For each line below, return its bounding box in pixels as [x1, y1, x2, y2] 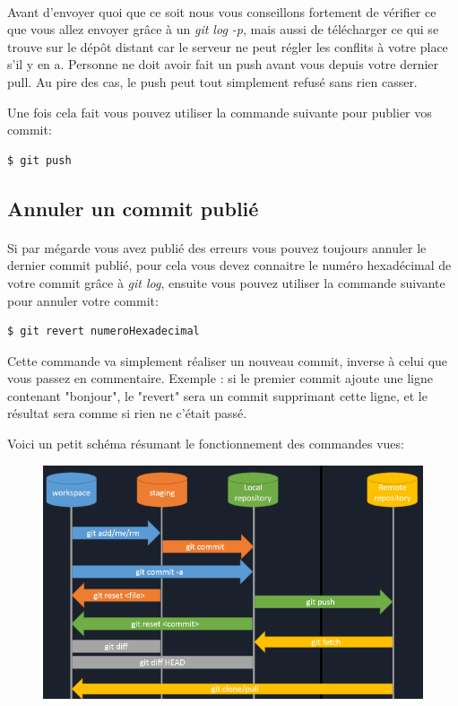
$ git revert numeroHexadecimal [7, 325, 200, 338]
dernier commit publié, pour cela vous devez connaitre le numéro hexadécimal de [7, 256, 452, 275]
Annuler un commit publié [7, 194, 259, 222]
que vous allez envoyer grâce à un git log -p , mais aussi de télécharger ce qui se [7, 20, 439, 39]
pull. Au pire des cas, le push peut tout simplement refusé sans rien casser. [7, 72, 418, 91]
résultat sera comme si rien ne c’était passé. [7, 404, 247, 423]
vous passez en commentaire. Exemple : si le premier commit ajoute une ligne [7, 369, 433, 388]
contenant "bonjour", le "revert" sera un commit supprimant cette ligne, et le [7, 386, 428, 405]
